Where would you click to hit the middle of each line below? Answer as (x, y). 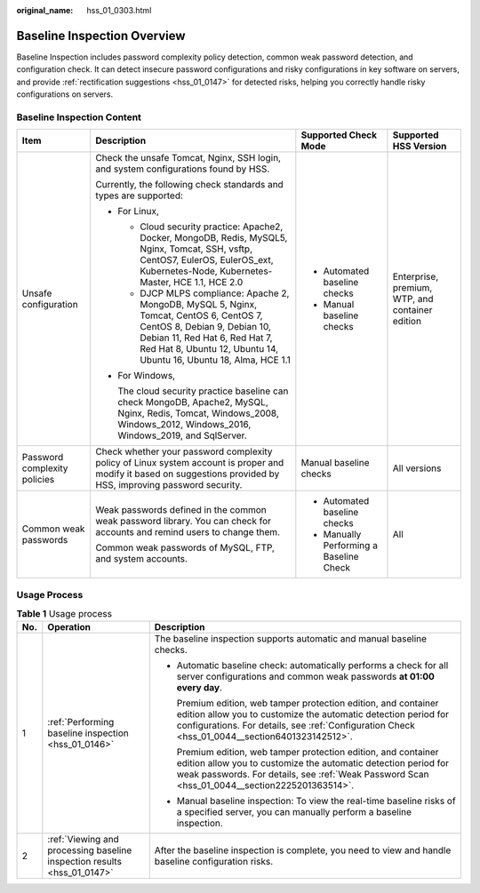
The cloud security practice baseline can (203, 391)
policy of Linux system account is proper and (189, 463)
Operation (69, 627)
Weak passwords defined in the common (180, 510)
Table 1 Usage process (64, 614)
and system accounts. (141, 559)
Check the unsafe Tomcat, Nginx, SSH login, (188, 158)
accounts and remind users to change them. (187, 532)
